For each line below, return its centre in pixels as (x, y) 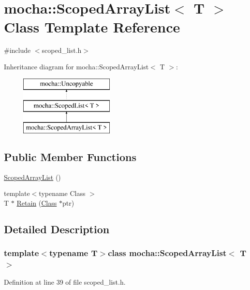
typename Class (62, 193)
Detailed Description (57, 229)
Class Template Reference (92, 27)
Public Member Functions (70, 156)
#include (17, 50)
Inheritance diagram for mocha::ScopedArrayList (76, 66)
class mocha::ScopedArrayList (167, 253)
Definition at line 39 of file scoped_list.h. (65, 282)
